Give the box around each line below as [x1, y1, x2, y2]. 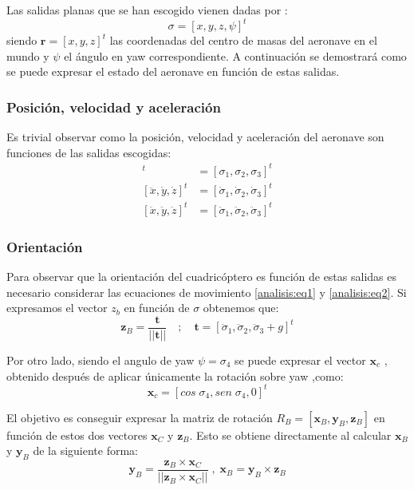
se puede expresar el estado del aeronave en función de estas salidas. [6, 63, 340, 80]
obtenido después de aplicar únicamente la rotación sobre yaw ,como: [6, 367, 344, 384]
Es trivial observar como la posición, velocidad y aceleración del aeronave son [6, 128, 384, 145]
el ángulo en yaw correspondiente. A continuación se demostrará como [64, 47, 407, 64]
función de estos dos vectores [6, 426, 148, 443]
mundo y [6, 47, 49, 64]
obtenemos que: [203, 299, 279, 316]
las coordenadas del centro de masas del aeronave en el [109, 32, 377, 49]
